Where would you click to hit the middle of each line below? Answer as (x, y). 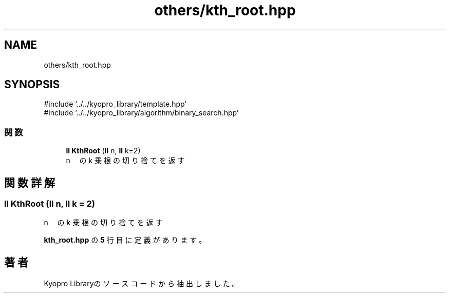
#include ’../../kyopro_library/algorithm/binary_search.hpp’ (141, 113)
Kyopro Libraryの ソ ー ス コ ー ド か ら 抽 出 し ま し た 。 (142, 284)
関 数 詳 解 (30, 183)
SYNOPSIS (32, 85)
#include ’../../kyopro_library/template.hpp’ (115, 104)
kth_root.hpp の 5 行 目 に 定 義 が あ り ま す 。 (125, 240)
